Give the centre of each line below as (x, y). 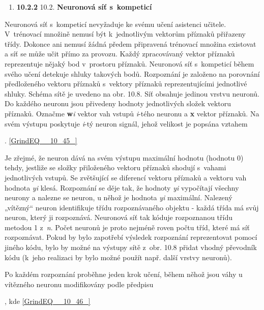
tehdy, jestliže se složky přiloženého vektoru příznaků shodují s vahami (115, 167)
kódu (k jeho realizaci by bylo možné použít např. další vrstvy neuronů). (118, 257)
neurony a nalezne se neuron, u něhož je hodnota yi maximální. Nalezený (119, 197)
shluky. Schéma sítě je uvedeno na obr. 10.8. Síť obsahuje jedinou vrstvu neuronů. (132, 93)
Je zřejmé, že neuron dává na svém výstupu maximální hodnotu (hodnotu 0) (124, 157)
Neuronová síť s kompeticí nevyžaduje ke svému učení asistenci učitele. (115, 24)
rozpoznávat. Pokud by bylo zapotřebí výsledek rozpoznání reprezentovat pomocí (131, 237)
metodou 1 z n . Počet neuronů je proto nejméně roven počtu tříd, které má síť (127, 227)
